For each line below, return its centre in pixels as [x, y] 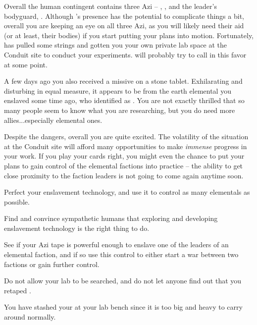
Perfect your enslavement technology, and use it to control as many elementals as [127, 192]
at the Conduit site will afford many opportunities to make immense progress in [126, 146]
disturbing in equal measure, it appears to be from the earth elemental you [118, 90]
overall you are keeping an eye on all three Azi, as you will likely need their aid [124, 26]
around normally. [30, 317]
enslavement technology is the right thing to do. [77, 228]
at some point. [26, 64]
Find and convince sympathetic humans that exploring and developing [111, 218]
